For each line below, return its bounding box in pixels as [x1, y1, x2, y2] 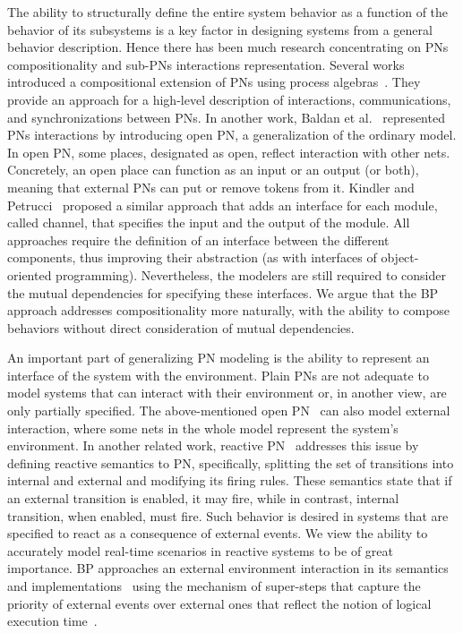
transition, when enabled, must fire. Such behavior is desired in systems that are [7, 506, 449, 525]
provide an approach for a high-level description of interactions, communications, [7, 90, 451, 108]
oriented [7, 265, 52, 284]
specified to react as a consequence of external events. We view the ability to [7, 524, 428, 543]
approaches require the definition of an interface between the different [7, 230, 390, 249]
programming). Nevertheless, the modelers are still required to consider [56, 265, 446, 284]
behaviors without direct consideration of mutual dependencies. [7, 318, 355, 337]
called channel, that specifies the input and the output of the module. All [7, 213, 410, 232]
